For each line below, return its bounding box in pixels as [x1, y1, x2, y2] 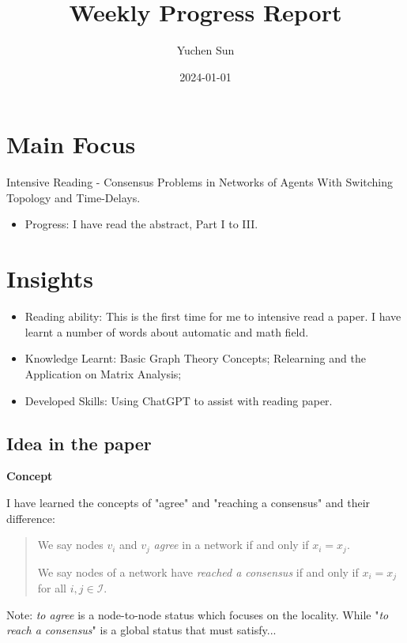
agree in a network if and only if [153, 536, 309, 553]
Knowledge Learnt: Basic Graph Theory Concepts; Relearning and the [24, 350, 366, 367]
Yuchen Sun [176, 42, 235, 58]
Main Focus [6, 128, 136, 160]
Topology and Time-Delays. [6, 189, 141, 205]
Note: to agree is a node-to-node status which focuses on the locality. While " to [6, 606, 389, 622]
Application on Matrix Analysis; [24, 365, 182, 382]
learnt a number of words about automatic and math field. [24, 323, 309, 340]
